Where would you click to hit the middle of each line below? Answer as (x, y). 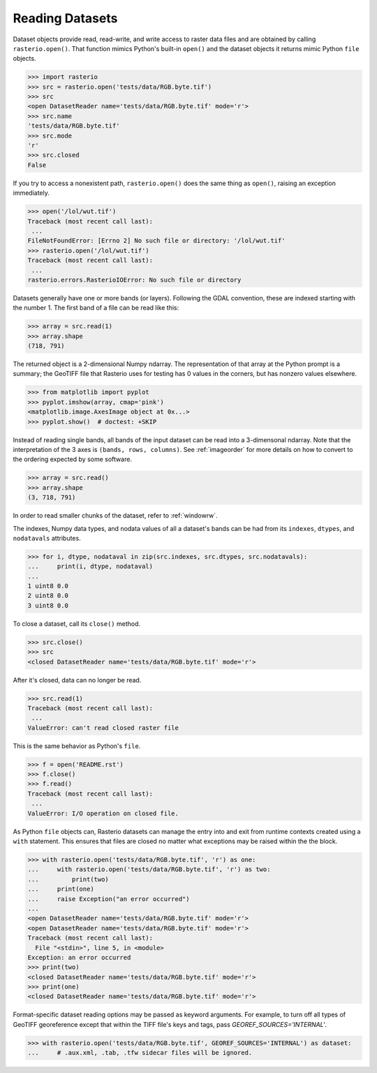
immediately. (31, 193)
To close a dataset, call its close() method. (77, 623)
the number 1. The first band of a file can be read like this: (96, 308)
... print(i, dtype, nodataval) (90, 567)
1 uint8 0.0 (48, 586)
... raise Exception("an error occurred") (109, 899)
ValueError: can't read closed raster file (103, 728)
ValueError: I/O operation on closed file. (103, 813)
